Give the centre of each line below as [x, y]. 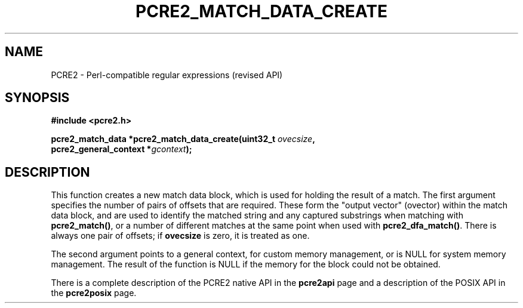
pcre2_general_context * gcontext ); [121, 149]
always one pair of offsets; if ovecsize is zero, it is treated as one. [180, 236]
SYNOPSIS [37, 98]
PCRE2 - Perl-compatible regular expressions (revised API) [167, 75]
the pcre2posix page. [94, 293]
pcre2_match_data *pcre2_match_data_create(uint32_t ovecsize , [183, 139]
